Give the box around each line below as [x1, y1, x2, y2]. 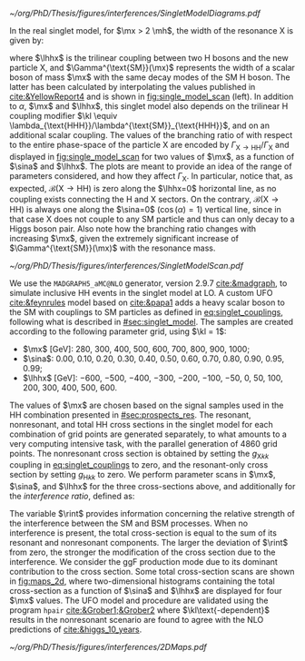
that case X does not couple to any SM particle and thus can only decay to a [9, 213, 295, 224]
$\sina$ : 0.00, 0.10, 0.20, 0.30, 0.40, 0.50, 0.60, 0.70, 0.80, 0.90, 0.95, [22, 353, 285, 364]
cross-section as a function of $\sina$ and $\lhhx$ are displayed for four [9, 586, 282, 597]
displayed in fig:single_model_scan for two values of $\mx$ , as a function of [9, 151, 295, 162]
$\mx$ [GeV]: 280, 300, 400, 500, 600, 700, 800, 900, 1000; [22, 343, 251, 354]
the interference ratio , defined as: [9, 490, 135, 502]
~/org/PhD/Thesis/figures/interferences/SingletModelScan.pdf [9, 260, 243, 271]
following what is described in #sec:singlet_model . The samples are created [9, 316, 293, 327]
